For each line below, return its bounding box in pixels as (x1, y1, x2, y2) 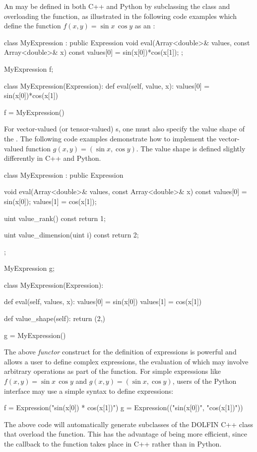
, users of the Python (172, 376, 237, 386)
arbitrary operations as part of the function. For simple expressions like (4, 366, 221, 376)
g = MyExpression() (4, 330, 66, 340)
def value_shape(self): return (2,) (4, 313, 106, 324)
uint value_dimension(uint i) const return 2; (4, 229, 139, 240)
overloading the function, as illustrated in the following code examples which (4, 10, 237, 21)
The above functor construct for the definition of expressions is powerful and (4, 346, 237, 357)
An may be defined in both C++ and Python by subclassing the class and (4, 1, 230, 11)
